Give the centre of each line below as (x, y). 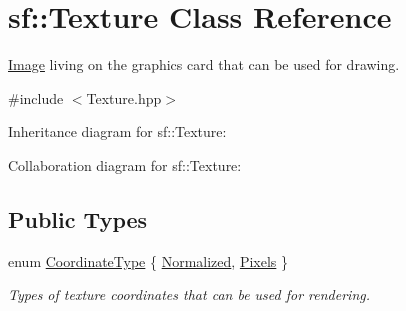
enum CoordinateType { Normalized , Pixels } (148, 260)
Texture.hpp (124, 97)
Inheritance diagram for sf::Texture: (117, 131)
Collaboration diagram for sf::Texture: (125, 164)
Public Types (78, 218)
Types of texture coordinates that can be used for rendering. (189, 294)
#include (36, 97)
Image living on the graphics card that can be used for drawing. (204, 64)
